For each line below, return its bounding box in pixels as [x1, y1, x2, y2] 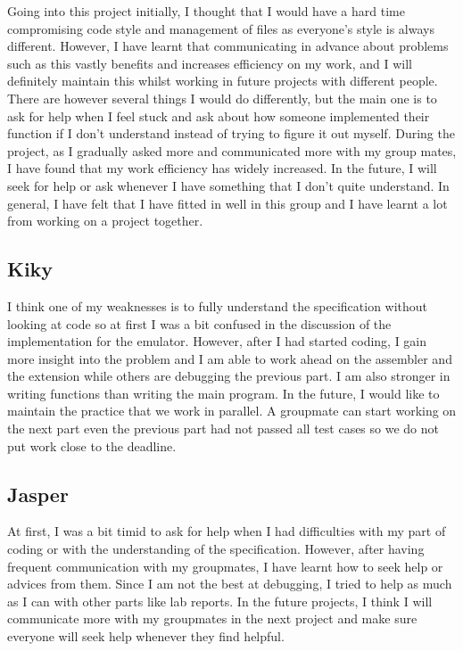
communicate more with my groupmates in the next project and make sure [7, 609, 418, 628]
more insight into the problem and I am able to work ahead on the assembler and [7, 349, 452, 367]
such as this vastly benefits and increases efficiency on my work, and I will [7, 54, 413, 72]
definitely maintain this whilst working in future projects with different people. [7, 71, 438, 90]
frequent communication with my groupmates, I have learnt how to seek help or [7, 556, 443, 575]
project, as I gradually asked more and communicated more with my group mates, [7, 141, 457, 160]
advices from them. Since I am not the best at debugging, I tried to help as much [7, 574, 452, 593]
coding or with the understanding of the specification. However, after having [7, 540, 425, 558]
